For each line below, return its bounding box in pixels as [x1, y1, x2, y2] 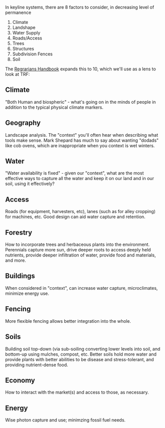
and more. [5, 257, 26, 263]
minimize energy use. [5, 290, 49, 296]
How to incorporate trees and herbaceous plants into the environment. [5, 241, 150, 247]
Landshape [12, 24, 36, 30]
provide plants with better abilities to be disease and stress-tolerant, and [5, 356, 154, 362]
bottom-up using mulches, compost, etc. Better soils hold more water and [5, 351, 157, 357]
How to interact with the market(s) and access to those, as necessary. [5, 389, 149, 396]
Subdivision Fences [12, 51, 53, 57]
